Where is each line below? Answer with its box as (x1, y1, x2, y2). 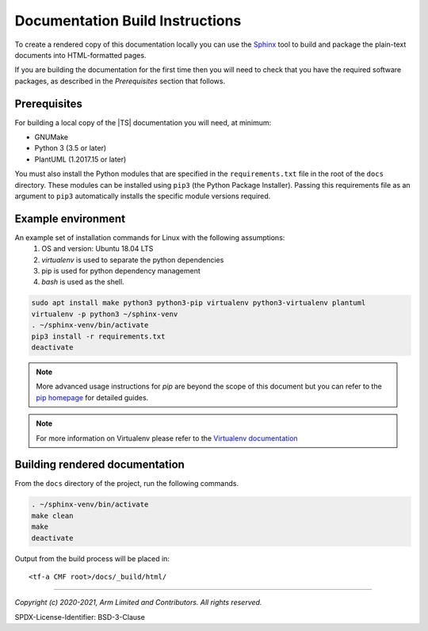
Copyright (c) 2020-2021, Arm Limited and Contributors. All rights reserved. (14, 598, 262, 607)
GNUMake (34, 132, 69, 142)
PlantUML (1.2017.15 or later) (34, 155, 127, 164)
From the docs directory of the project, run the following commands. (14, 479, 239, 488)
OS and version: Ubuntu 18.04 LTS (41, 244, 154, 254)
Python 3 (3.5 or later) (34, 143, 107, 153)
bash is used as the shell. (41, 277, 124, 287)
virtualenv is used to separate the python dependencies (41, 254, 224, 265)
